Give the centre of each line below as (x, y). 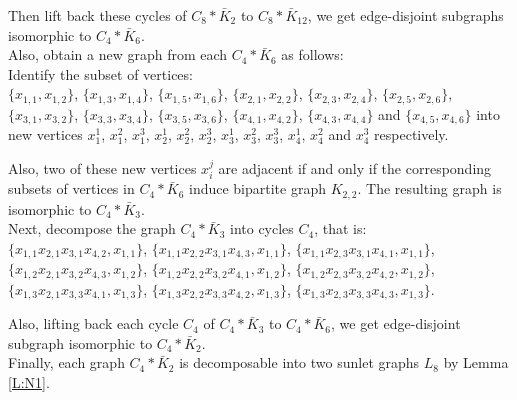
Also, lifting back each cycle (93, 323)
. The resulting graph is (429, 188)
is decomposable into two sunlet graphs (299, 362)
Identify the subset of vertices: (100, 73)
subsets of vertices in (71, 188)
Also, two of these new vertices (102, 167)
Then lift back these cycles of (97, 15)
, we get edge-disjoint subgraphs (405, 15)
